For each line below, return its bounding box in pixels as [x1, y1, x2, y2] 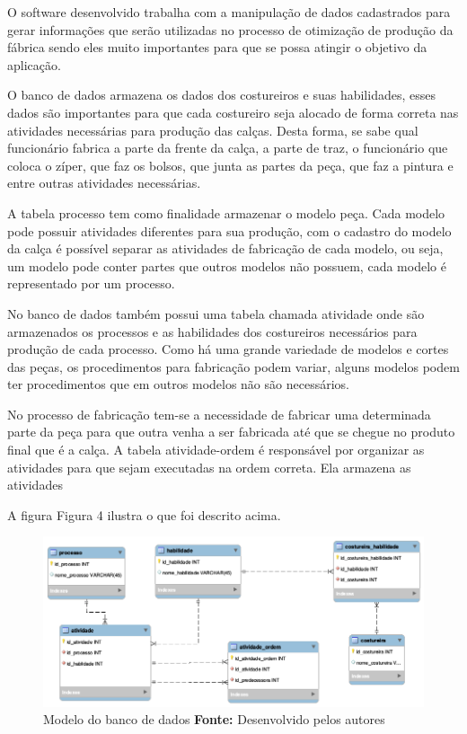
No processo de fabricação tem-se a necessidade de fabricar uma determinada [7, 404, 431, 423]
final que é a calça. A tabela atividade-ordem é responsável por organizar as [7, 440, 425, 459]
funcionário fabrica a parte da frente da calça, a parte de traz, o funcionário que [7, 138, 448, 157]
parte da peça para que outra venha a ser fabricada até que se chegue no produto [7, 422, 455, 441]
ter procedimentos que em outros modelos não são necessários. [7, 375, 349, 394]
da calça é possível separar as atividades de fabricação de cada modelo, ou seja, [7, 239, 444, 258]
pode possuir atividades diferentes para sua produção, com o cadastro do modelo [7, 221, 452, 240]
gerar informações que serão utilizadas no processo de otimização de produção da [7, 20, 454, 39]
